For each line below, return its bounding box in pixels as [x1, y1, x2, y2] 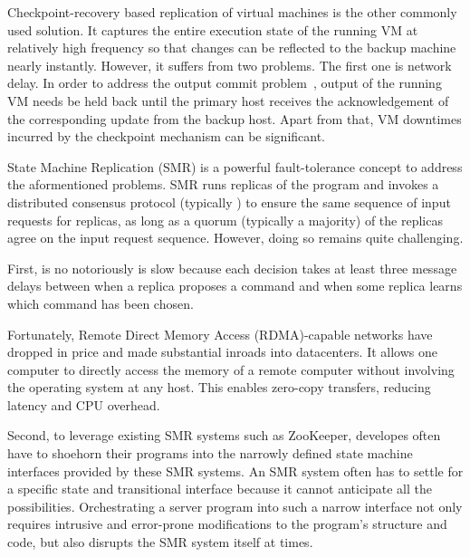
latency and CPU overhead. [7, 395, 160, 414]
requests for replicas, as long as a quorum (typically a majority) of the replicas [7, 210, 443, 229]
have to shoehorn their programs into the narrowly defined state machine [7, 444, 413, 463]
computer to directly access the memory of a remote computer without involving [7, 360, 455, 379]
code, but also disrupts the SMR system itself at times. [7, 533, 313, 552]
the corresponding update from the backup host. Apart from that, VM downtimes [7, 109, 462, 128]
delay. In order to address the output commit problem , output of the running [7, 73, 442, 92]
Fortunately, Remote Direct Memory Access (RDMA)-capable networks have [7, 324, 433, 343]
